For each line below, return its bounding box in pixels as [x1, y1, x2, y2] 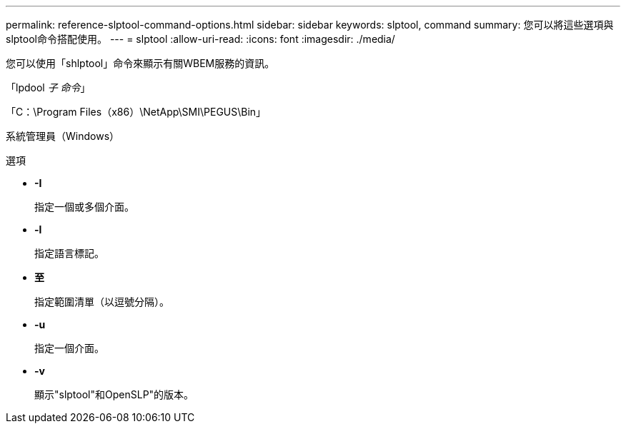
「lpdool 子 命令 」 [6, 81, 91, 94]
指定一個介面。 [34, 342, 104, 354]
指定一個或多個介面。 [34, 201, 134, 213]
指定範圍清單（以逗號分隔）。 [34, 296, 169, 308]
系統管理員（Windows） [6, 130, 120, 142]
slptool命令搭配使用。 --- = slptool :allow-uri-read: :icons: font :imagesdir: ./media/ [6, 33, 395, 45]
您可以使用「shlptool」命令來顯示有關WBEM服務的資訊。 [6, 57, 275, 69]
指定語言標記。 [34, 247, 104, 259]
